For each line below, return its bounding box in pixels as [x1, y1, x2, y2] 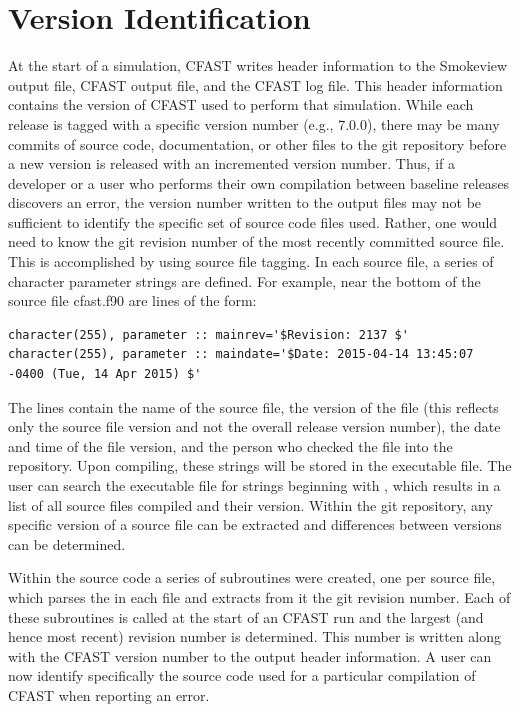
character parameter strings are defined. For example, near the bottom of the [8, 270, 481, 291]
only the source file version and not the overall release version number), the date [8, 416, 501, 437]
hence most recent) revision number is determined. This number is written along [8, 626, 501, 647]
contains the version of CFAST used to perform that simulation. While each [8, 94, 474, 115]
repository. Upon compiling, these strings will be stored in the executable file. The [8, 455, 512, 476]
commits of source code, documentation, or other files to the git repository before [8, 133, 507, 154]
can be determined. [8, 533, 126, 554]
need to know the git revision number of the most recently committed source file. [8, 231, 505, 252]
